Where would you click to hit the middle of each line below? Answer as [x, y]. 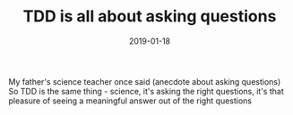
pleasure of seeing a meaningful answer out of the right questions [130, 101]
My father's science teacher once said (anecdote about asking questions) [145, 81]
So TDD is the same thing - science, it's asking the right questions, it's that [146, 91]
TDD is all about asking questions [150, 16]
